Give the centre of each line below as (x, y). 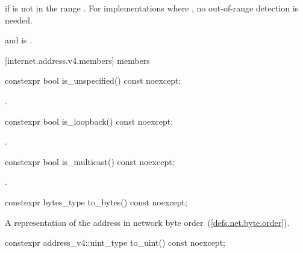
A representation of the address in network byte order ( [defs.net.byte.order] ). (147, 222)
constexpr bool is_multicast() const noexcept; (90, 161)
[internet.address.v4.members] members (77, 60)
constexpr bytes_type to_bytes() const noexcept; (96, 201)
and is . (19, 40)
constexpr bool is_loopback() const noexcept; (89, 121)
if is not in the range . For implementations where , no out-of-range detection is (152, 8)
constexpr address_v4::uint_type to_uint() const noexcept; (115, 242)
